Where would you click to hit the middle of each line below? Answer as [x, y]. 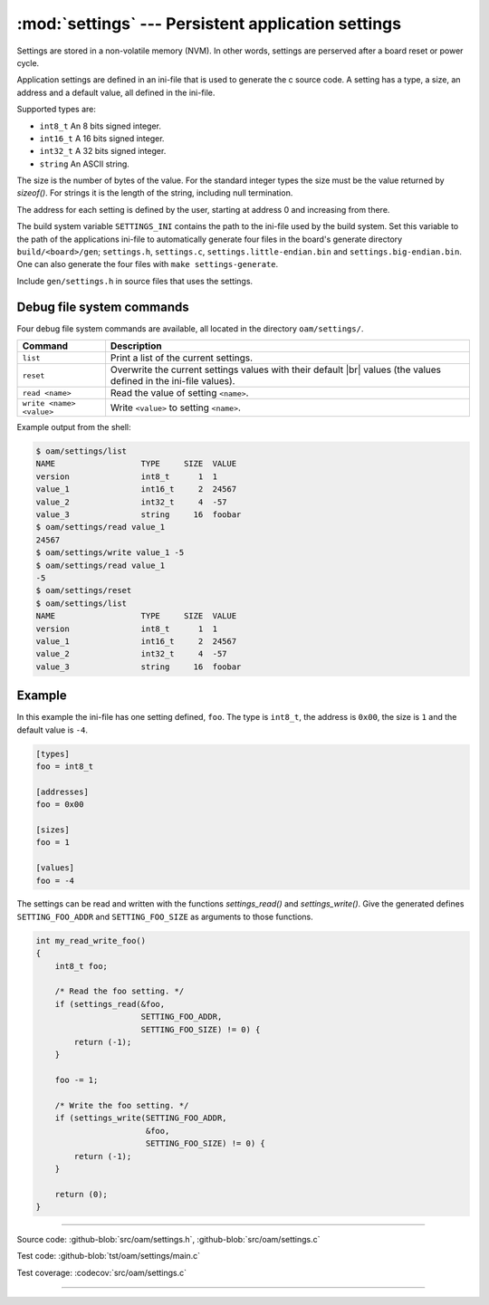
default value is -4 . [53, 730]
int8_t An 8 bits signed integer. [101, 126]
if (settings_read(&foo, [110, 1004]
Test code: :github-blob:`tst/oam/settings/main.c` [109, 1256]
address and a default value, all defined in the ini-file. [116, 92]
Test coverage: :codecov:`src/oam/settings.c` [102, 1272]
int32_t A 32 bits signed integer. [103, 151]
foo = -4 [55, 880]
